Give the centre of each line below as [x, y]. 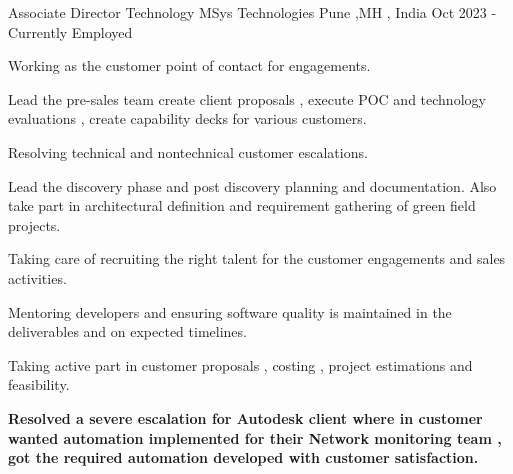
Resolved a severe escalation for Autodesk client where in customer [245, 417]
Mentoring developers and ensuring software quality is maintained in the [230, 311]
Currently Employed [70, 31]
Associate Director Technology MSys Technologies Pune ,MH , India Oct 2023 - [252, 12]
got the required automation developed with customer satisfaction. [243, 457]
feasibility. [39, 384]
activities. [37, 277]
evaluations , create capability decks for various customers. [187, 118]
